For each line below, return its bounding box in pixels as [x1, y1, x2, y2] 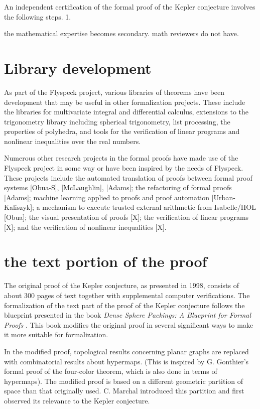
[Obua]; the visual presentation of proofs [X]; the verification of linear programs [4, 212, 249, 222]
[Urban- [211, 192, 235, 202]
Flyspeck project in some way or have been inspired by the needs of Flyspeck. [4, 163, 243, 173]
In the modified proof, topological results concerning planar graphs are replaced [4, 346, 249, 356]
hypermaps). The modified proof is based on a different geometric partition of [4, 375, 243, 386]
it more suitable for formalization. [4, 329, 108, 340]
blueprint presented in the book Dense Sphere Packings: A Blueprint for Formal [4, 310, 251, 320]
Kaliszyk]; [4, 202, 34, 212]
